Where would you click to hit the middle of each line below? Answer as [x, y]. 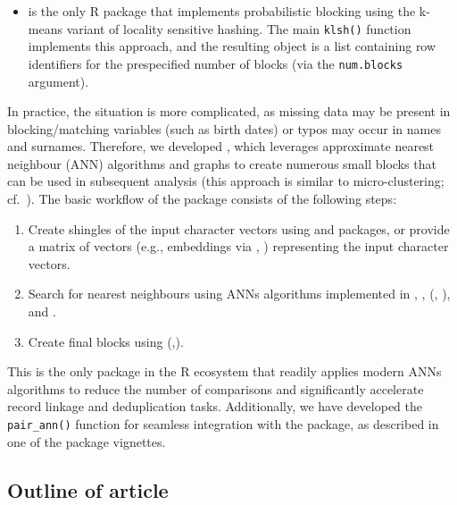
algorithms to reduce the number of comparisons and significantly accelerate [216, 388]
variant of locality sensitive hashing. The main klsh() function [239, 28]
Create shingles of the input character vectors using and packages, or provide [239, 228]
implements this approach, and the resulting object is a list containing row [232, 46]
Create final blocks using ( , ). [106, 341]
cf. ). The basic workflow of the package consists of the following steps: [202, 199]
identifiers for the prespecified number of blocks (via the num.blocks [216, 63]
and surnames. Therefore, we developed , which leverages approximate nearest [221, 146]
